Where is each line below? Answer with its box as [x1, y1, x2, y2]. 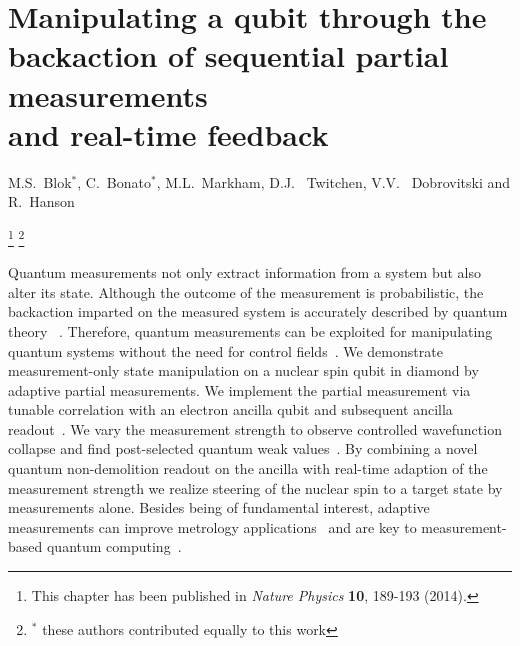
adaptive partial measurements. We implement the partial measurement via [8, 379, 471, 400]
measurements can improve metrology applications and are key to [8, 516, 417, 537]
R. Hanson [8, 191, 75, 212]
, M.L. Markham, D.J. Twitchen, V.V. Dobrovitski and [156, 171, 511, 192]
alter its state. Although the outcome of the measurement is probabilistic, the [8, 281, 484, 302]
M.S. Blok [8, 171, 72, 192]
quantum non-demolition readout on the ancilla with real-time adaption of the [8, 458, 488, 479]
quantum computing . [46, 536, 182, 557]
